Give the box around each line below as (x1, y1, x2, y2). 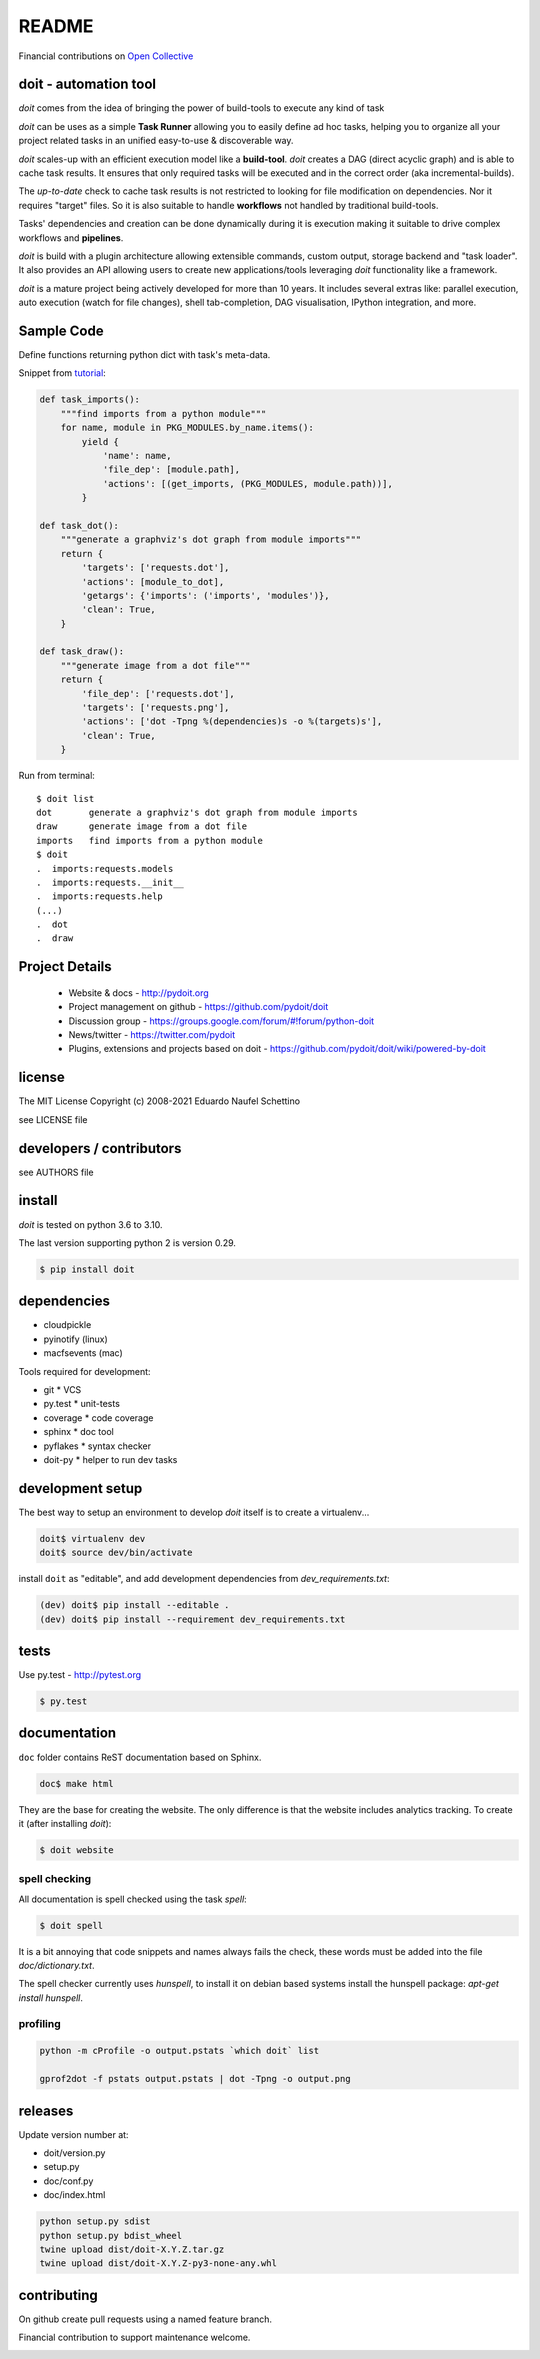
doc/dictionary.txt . (18, 1960, 95, 1971)
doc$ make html (39, 1778, 114, 1789)
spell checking (18, 1872, 92, 1886)
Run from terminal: (18, 770, 95, 782)
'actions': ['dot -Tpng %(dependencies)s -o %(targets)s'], (81, 716, 383, 727)
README (18, 15, 94, 37)
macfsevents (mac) (43, 1347, 124, 1359)
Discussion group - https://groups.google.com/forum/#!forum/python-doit (68, 1015, 375, 1027)
